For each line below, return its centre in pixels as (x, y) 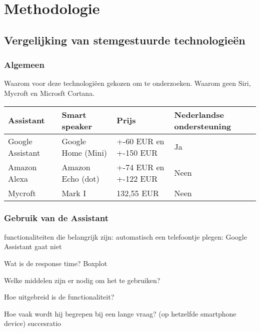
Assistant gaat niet (33, 246)
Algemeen (24, 65)
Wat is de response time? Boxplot (56, 263)
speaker (77, 126)
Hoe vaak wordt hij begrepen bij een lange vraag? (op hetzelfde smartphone (120, 313)
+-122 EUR (137, 178)
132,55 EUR (138, 193)
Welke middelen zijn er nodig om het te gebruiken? (82, 280)
